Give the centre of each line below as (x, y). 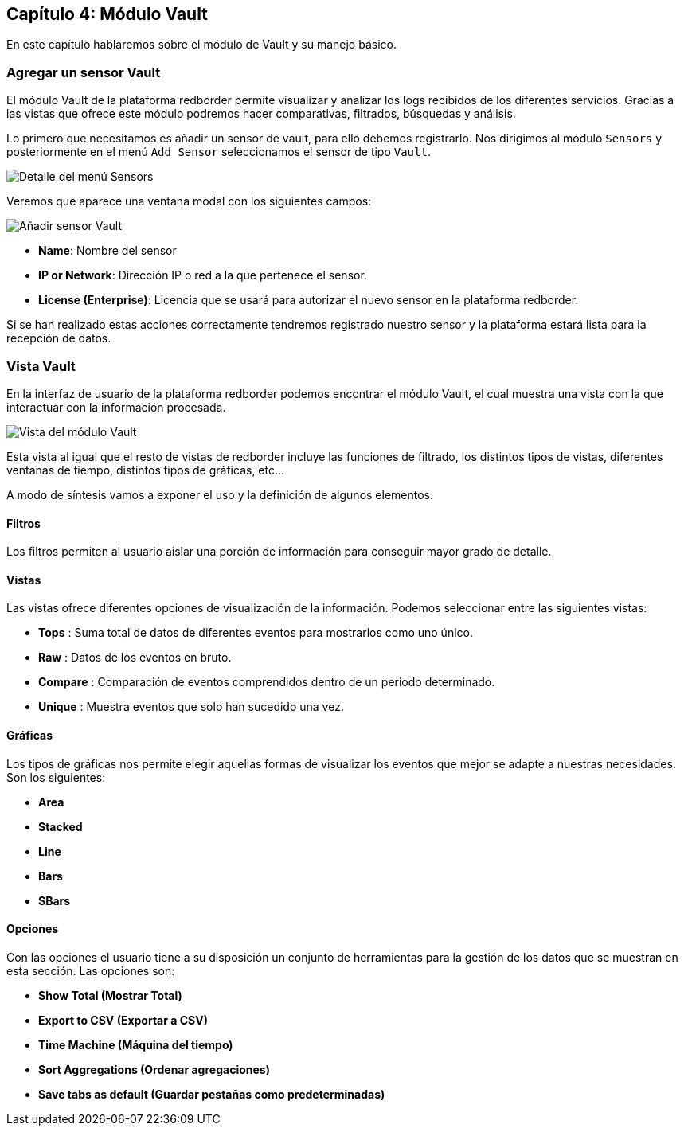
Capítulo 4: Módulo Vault (107, 14)
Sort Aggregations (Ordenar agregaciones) (154, 1069)
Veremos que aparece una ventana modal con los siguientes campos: (189, 201)
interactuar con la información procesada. (116, 407)
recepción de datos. (59, 338)
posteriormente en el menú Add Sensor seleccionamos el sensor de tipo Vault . (219, 152)
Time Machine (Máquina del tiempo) (136, 1044)
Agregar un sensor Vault (84, 72)
